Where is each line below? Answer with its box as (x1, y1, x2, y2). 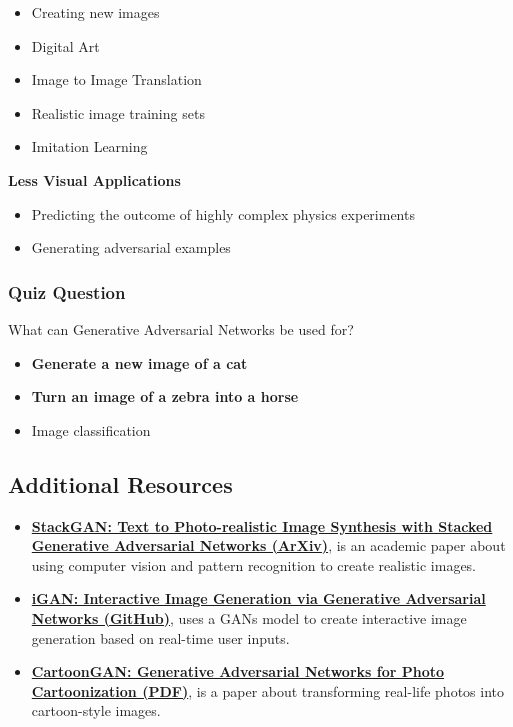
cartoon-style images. (31, 700, 161, 721)
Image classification (31, 419, 151, 440)
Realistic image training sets (31, 102, 205, 123)
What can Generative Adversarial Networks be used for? (8, 318, 354, 339)
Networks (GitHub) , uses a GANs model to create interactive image (31, 607, 467, 628)
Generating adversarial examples (31, 237, 231, 258)
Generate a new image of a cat (31, 352, 248, 373)
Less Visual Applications (8, 169, 181, 190)
